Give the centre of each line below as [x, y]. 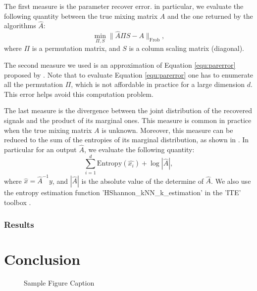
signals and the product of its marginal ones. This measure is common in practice [128, 120]
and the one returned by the [210, 16]
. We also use [231, 181]
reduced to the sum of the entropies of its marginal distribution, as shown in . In [127, 140]
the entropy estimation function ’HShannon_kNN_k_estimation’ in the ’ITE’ [123, 192]
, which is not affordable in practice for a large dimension [158, 84]
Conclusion [42, 259]
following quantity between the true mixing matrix [81, 16]
